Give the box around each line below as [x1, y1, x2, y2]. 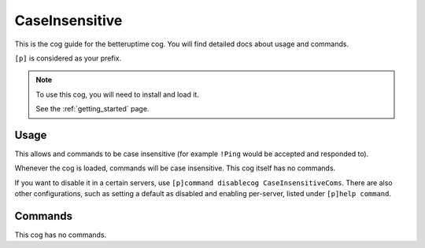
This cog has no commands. [14, 230, 107, 239]
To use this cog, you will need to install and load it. [35, 89, 200, 99]
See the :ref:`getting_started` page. [35, 104, 150, 114]
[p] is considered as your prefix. [14, 53, 122, 63]
